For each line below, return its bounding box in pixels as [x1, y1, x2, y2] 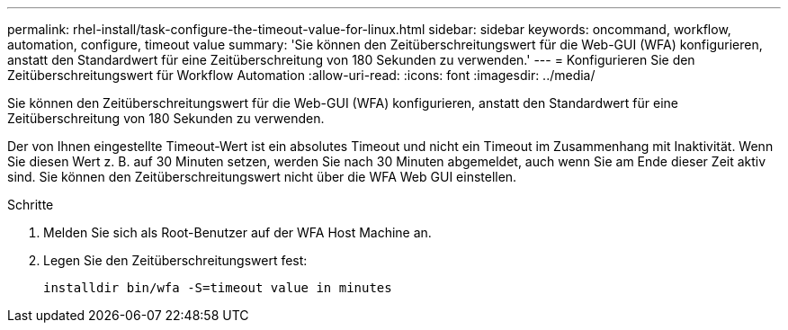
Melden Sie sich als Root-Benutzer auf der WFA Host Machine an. [43, 225, 432, 240]
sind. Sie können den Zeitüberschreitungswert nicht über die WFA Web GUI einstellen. [7, 169, 517, 184]
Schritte [7, 197, 54, 212]
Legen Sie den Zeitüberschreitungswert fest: [43, 253, 308, 268]
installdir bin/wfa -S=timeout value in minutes [43, 281, 392, 295]
